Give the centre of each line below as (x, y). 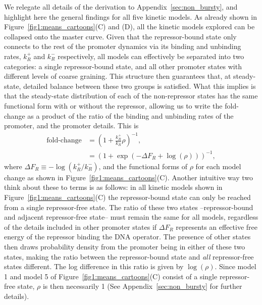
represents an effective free (217, 226)
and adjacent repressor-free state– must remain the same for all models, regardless (131, 217)
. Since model (235, 266)
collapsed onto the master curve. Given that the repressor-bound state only (120, 36)
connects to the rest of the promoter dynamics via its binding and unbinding (123, 46)
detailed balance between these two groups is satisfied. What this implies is (140, 86)
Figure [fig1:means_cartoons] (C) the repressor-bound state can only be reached (127, 197)
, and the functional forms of (143, 166)
